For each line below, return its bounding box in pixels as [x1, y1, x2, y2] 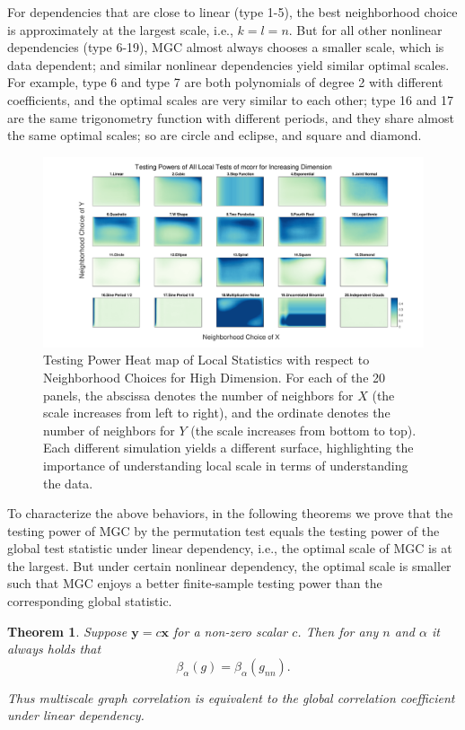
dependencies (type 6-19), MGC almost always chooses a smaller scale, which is [7, 38, 444, 57]
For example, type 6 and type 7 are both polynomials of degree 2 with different [7, 73, 443, 92]
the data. [43, 473, 93, 492]
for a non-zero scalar [173, 621, 288, 640]
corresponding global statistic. [7, 592, 172, 611]
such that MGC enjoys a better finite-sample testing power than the [7, 574, 382, 593]
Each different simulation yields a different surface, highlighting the [43, 438, 414, 457]
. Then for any [297, 621, 379, 640]
